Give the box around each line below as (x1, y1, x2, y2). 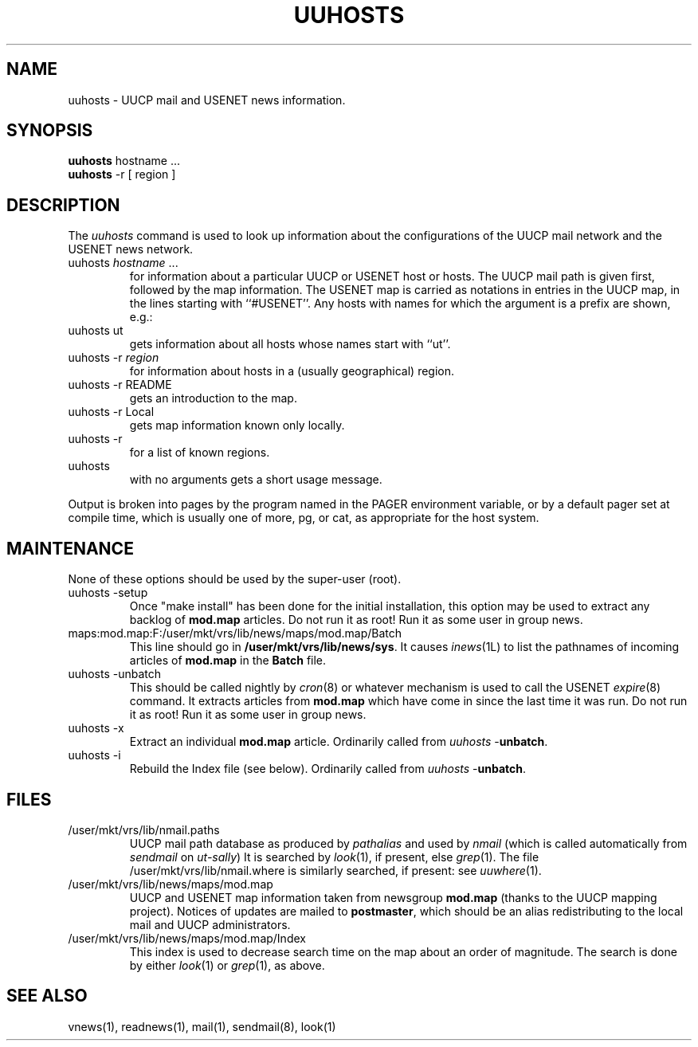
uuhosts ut (68, 324, 124, 338)
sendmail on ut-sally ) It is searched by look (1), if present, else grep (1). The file (129, 849, 539, 864)
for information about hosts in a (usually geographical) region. (129, 364, 455, 378)
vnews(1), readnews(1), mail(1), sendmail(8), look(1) (68, 1019, 336, 1033)
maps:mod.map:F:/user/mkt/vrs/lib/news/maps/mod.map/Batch (68, 626, 402, 641)
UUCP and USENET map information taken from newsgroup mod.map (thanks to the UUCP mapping (129, 890, 657, 904)
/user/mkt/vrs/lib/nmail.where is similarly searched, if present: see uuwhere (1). (129, 863, 542, 877)
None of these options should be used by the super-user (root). (68, 572, 402, 586)
